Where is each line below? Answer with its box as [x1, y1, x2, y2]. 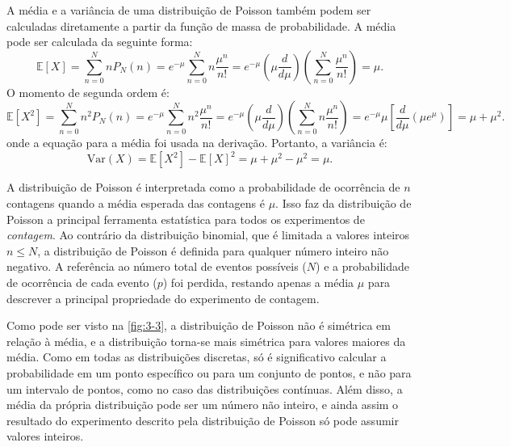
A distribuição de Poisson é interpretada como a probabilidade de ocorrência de [6, 179, 400, 196]
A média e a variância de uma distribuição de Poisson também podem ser [6, 2, 371, 18]
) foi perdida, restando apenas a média [162, 274, 354, 291]
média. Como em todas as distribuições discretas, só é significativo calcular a [6, 348, 387, 365]
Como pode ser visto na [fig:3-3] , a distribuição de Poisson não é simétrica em [6, 317, 391, 334]
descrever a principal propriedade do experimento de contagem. [6, 289, 320, 306]
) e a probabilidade [316, 258, 409, 275]
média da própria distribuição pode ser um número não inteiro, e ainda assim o [6, 396, 399, 413]
